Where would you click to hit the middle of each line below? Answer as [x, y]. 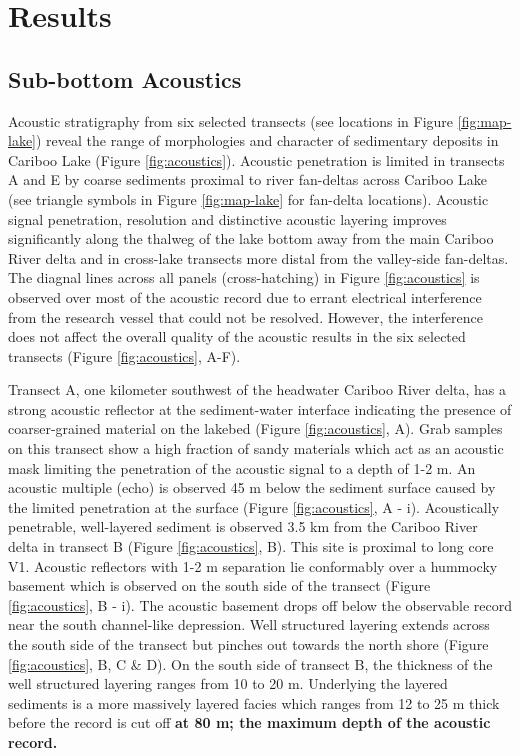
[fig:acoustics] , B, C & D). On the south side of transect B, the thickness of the [250, 663]
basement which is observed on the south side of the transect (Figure [219, 585]
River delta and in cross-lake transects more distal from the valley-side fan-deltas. [258, 257]
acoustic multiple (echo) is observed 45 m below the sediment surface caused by [252, 487]
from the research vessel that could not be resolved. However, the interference [245, 316]
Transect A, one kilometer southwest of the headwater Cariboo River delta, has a [257, 389]
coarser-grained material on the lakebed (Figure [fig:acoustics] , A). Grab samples [255, 428]
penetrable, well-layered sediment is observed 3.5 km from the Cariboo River [243, 526]
